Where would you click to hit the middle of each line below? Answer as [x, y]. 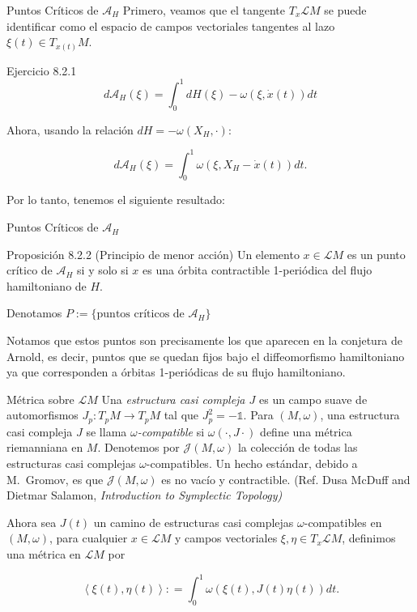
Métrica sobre [40, 399]
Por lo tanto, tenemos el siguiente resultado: [116, 200]
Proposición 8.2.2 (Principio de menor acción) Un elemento [153, 254]
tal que [181, 415]
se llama [106, 431]
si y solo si [103, 270]
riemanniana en [45, 447]
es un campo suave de [313, 399]
